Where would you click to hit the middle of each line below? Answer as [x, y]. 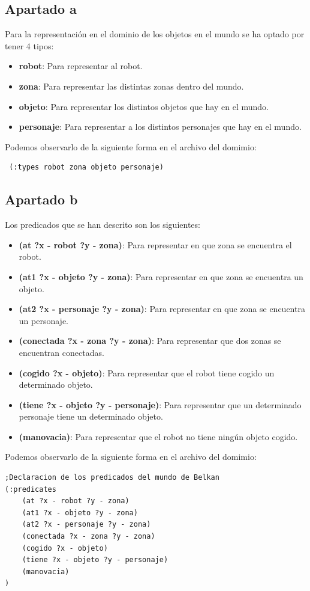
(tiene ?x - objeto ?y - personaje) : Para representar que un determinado [160, 404]
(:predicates [31, 489]
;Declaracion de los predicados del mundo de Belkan [112, 478]
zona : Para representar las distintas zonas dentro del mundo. [131, 86]
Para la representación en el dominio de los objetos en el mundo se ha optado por [155, 34]
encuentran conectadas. [61, 352]
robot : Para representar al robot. [81, 66]
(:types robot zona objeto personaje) [86, 167]
